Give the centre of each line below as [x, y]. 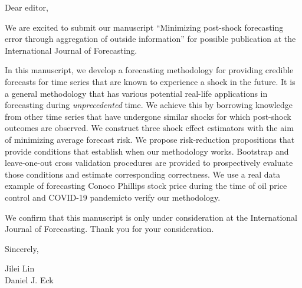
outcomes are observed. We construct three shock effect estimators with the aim [149, 128]
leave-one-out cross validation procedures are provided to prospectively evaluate [149, 163]
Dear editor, [27, 7]
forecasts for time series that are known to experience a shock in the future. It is [150, 81]
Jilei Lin [20, 268]
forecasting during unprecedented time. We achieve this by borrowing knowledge [149, 105]
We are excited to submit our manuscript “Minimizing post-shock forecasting [144, 27]
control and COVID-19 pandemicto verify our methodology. [113, 197]
